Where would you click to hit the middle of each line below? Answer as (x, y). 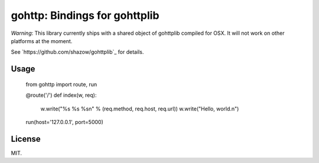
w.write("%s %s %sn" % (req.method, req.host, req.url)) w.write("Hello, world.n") (140, 109)
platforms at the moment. (42, 41)
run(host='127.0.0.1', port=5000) (64, 122)
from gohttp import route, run (61, 84)
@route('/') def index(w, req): (61, 95)
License (26, 139)
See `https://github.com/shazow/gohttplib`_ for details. (77, 52)
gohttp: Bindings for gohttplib (85, 15)
